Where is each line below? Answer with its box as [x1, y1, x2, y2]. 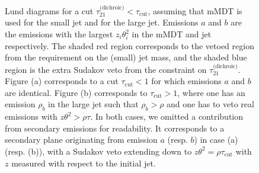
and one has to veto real [167, 98, 254, 110]
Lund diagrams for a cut [5, 4, 94, 17]
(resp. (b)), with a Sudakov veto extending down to [5, 145, 192, 157]
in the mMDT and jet [132, 28, 212, 40]
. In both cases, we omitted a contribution [90, 110, 244, 123]
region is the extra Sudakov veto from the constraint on [5, 63, 207, 75]
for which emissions [151, 75, 222, 87]
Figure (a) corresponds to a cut [5, 75, 119, 87]
